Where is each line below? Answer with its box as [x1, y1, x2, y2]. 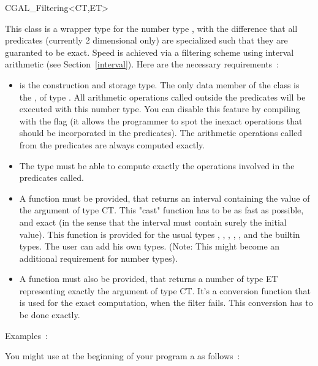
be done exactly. [19, 308, 80, 321]
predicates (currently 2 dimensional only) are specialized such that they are [5, 34, 288, 47]
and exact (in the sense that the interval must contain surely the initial [19, 215, 287, 228]
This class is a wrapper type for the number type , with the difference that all [5, 21, 298, 34]
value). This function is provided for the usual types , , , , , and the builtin [19, 227, 300, 240]
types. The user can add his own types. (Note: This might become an [19, 240, 280, 253]
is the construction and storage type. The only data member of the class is [19, 78, 300, 91]
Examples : [5, 329, 48, 341]
